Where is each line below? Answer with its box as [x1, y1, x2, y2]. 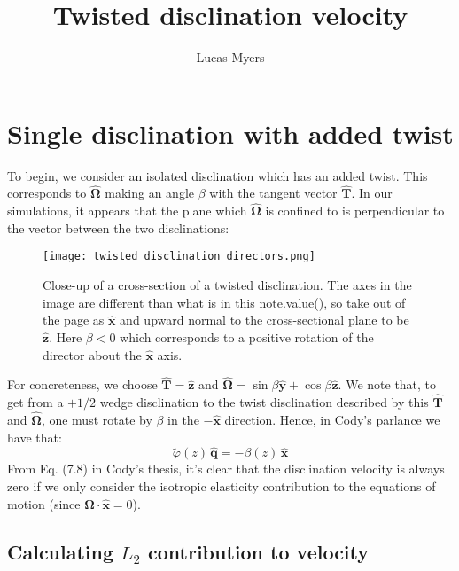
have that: [7, 427, 62, 446]
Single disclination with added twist [7, 114, 454, 151]
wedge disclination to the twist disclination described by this [99, 393, 429, 411]
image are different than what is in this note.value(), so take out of [43, 293, 406, 311]
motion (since [7, 494, 81, 512]
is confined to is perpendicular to [265, 201, 445, 220]
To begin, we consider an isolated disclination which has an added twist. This [7, 166, 428, 184]
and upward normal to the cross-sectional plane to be [120, 310, 409, 329]
